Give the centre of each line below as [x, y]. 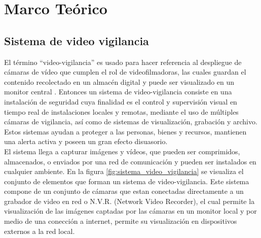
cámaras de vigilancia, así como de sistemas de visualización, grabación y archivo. [131, 122]
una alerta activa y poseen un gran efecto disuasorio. [86, 141]
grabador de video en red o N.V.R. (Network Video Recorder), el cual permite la [129, 201]
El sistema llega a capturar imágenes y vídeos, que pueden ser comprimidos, [122, 151]
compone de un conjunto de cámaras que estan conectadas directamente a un [124, 191]
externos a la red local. [40, 231]
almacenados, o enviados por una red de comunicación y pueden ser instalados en [130, 161]
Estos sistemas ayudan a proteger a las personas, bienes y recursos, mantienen [125, 131]
